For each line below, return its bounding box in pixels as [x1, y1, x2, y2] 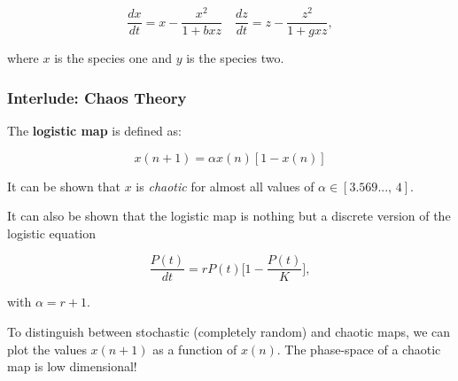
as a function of [152, 339, 237, 358]
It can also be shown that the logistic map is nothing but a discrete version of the [7, 206, 451, 225]
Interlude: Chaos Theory [7, 86, 187, 108]
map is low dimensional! [7, 357, 137, 376]
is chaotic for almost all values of [136, 176, 314, 195]
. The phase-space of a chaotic [276, 339, 441, 358]
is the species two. [186, 49, 284, 67]
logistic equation [7, 223, 97, 242]
